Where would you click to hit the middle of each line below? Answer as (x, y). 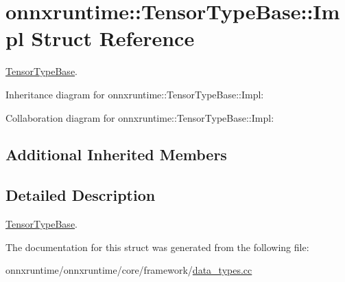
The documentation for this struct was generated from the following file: (157, 247)
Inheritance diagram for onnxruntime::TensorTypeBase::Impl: (135, 94)
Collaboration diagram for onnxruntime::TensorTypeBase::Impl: (140, 117)
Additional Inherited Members (116, 154)
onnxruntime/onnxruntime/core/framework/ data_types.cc (129, 270)
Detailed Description (81, 195)
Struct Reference (113, 38)
